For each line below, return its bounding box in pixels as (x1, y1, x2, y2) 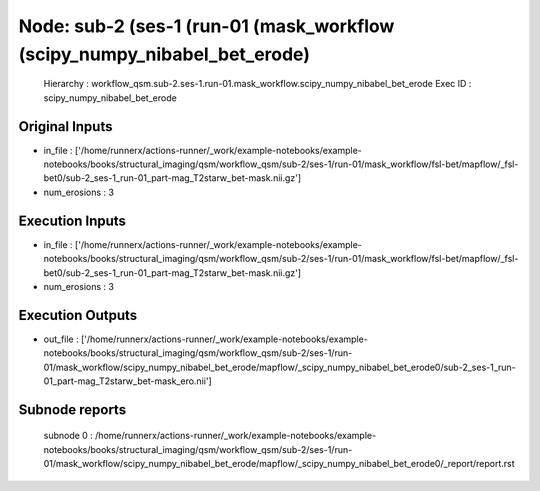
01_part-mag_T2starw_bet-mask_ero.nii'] (43, 375, 212, 387)
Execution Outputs (18, 306, 138, 324)
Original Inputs (18, 118, 113, 135)
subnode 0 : (43, 430, 94, 442)
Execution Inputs (18, 212, 127, 229)
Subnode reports (18, 401, 127, 418)
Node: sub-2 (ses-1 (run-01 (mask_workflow (18, 15, 395, 37)
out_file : (43, 333, 79, 345)
